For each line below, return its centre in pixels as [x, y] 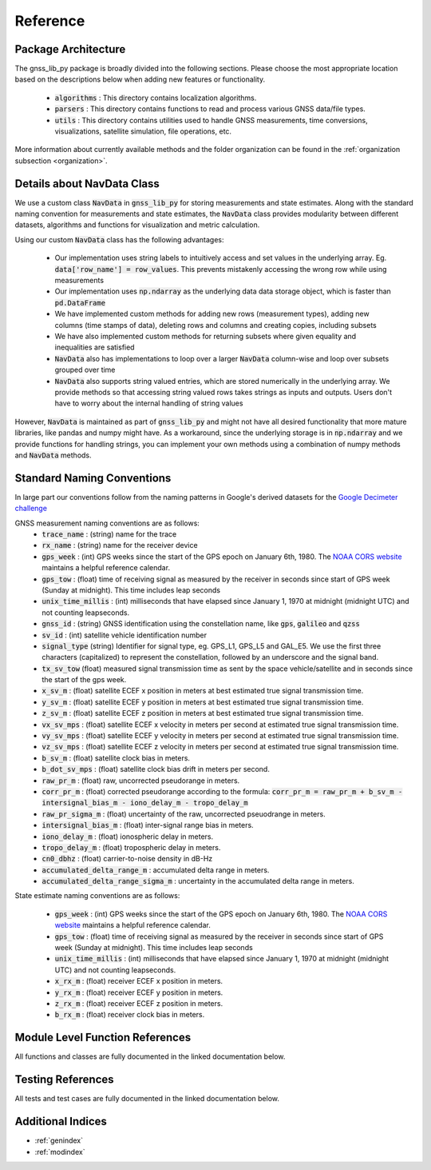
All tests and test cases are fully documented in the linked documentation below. [147, 1099]
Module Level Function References [103, 1038]
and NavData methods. [53, 455]
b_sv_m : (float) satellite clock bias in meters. [116, 758]
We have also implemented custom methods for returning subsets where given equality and [206, 336]
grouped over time [85, 370]
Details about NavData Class [87, 184]
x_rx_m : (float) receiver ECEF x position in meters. [139, 981]
